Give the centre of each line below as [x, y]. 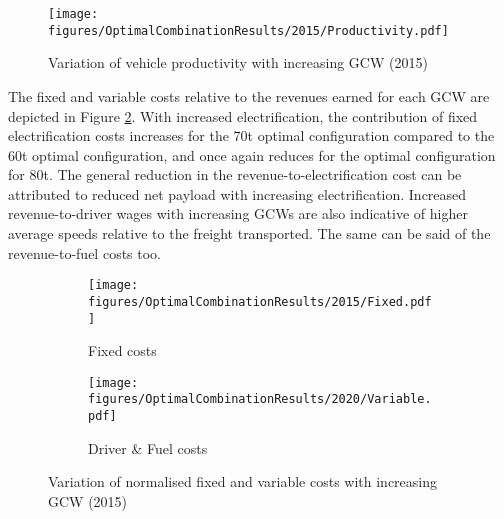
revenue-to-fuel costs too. [85, 252]
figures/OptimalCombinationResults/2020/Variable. [260, 399]
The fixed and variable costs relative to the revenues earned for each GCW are [249, 95]
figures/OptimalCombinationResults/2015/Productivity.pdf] [248, 30]
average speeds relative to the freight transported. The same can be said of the [249, 233]
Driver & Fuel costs [148, 447]
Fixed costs [122, 350]
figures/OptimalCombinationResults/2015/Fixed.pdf [260, 301]
